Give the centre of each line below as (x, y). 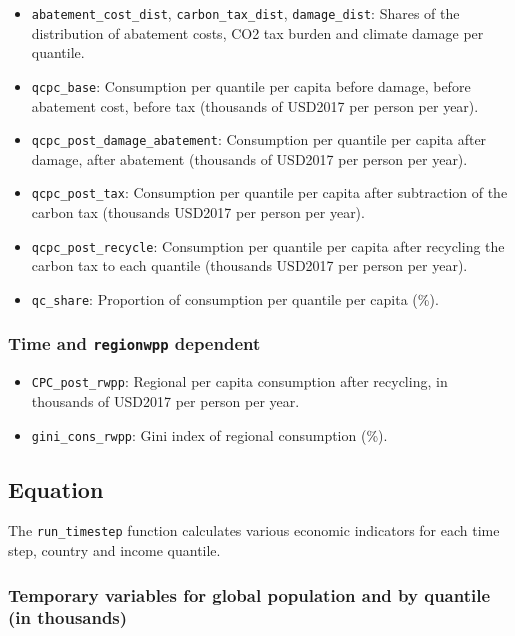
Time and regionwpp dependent (134, 343)
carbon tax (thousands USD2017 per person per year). (198, 212)
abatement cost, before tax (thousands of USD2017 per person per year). (255, 105)
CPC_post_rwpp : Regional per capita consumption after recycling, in (239, 381)
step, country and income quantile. (114, 550)
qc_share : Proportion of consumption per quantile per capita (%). (235, 298)
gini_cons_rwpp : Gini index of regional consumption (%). (209, 434)
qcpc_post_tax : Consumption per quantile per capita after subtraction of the (269, 192)
